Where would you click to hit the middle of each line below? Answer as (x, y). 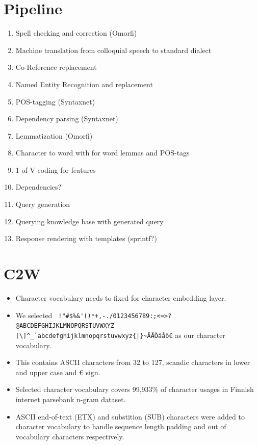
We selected (34, 315)
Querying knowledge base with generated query (89, 221)
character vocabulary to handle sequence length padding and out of (121, 426)
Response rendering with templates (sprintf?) (86, 238)
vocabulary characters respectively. (70, 436)
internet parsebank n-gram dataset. (71, 399)
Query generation (43, 204)
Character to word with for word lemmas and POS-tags (102, 153)
